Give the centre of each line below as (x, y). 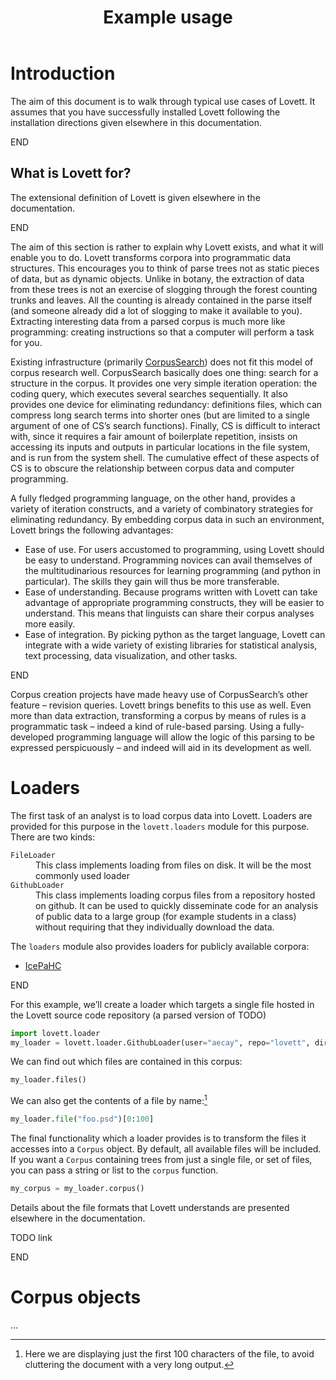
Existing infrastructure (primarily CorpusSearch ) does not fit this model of (162, 362)
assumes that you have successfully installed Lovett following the (145, 112)
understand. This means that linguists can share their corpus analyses (169, 613)
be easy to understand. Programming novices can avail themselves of (168, 560)
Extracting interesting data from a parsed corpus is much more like (148, 321)
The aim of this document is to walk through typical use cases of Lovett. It (163, 101)
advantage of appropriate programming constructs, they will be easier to (174, 602)
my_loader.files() (48, 1080)
